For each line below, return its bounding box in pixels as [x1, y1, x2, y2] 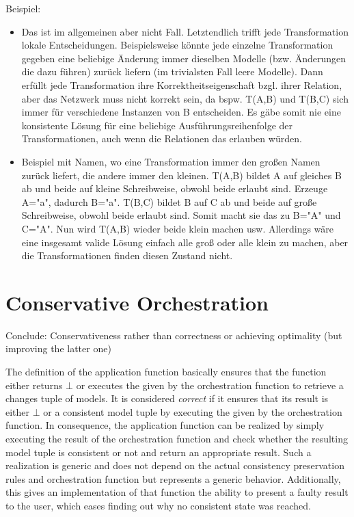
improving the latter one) [5, 341, 111, 356]
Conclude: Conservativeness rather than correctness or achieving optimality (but [5, 328, 342, 342]
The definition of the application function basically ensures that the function [5, 364, 327, 378]
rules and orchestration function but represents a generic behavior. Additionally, [5, 471, 341, 486]
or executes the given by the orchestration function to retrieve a [76, 377, 344, 392]
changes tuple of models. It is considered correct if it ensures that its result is [5, 391, 329, 406]
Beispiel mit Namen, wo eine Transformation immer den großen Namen [21, 154, 321, 168]
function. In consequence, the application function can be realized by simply [5, 418, 325, 432]
